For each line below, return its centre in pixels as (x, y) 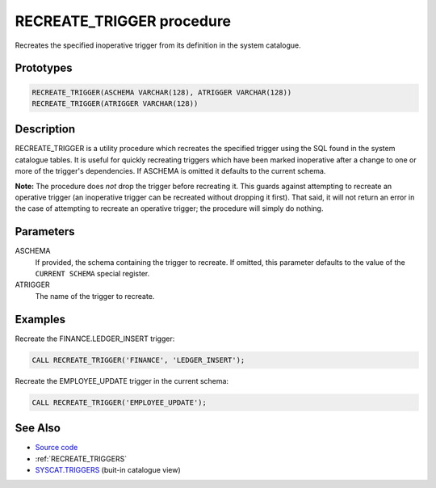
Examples (40, 319)
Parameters (45, 231)
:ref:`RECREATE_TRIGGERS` (81, 459)
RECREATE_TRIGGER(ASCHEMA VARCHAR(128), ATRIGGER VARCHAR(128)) (162, 92)
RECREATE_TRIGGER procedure (123, 21)
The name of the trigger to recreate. (95, 296)
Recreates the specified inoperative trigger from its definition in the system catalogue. (158, 45)
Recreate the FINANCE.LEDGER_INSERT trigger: (95, 339)
